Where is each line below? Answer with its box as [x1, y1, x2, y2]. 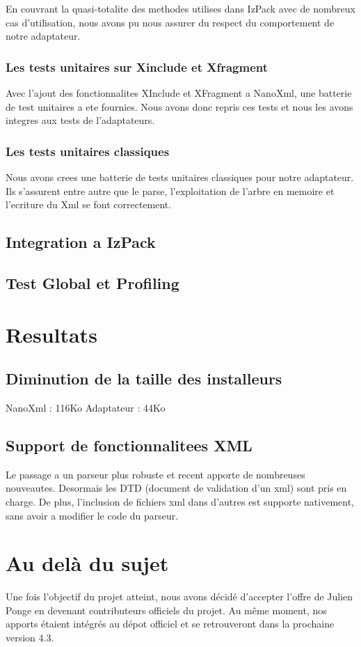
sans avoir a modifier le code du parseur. [6, 508, 179, 522]
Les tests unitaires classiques [6, 142, 170, 159]
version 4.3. [6, 630, 54, 644]
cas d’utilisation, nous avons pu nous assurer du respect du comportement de [6, 15, 335, 29]
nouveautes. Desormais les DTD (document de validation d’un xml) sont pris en [6, 481, 347, 495]
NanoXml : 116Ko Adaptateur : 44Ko [6, 400, 166, 414]
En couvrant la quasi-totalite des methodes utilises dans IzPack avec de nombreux [6, 1, 355, 15]
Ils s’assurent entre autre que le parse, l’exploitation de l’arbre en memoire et [6, 183, 335, 198]
